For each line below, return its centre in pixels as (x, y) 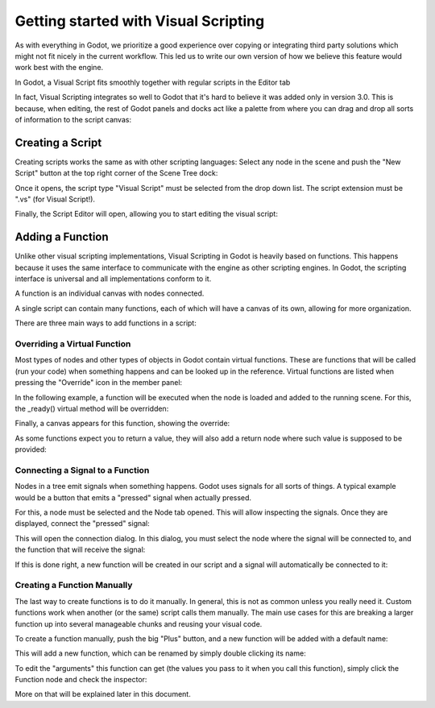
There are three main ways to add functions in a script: (106, 323)
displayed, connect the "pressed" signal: (83, 524)
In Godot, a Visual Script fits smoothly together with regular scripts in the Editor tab (153, 82)
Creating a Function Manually (74, 586)
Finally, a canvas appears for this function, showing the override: (122, 424)
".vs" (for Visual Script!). (55, 199)
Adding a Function (62, 237)
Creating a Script (58, 142)
